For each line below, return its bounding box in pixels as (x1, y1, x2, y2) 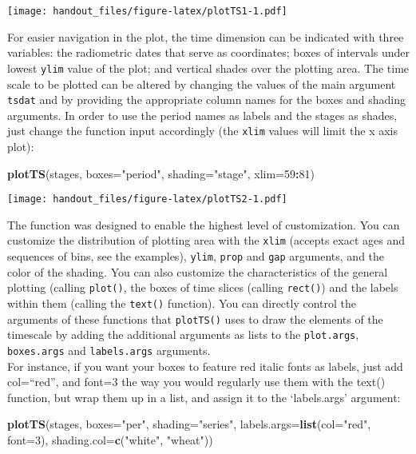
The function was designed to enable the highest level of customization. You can (7, 216, 400, 233)
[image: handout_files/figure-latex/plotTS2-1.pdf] (7, 193, 287, 205)
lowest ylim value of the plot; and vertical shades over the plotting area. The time (7, 59, 410, 76)
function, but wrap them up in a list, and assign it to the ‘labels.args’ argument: (7, 388, 401, 405)
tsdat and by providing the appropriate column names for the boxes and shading (7, 91, 406, 108)
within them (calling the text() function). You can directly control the (7, 295, 357, 311)
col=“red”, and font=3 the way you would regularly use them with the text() (7, 373, 386, 390)
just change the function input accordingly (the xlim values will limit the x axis (7, 122, 398, 139)
